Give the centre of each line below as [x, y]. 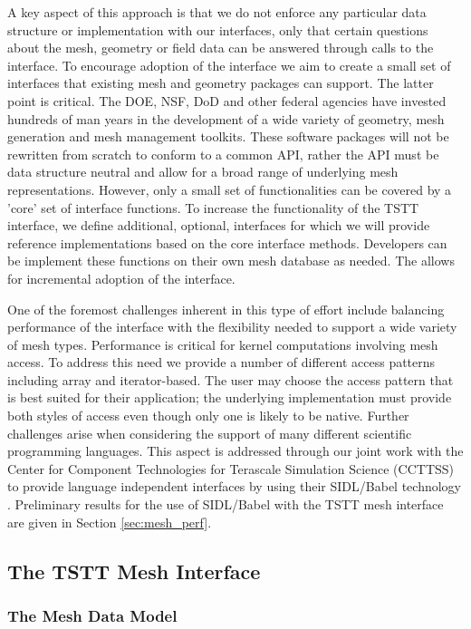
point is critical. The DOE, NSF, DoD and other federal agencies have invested [227, 100]
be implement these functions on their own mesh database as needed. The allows [231, 261]
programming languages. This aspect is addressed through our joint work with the [235, 451]
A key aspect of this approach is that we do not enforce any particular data [217, 12]
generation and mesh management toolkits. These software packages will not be [228, 136]
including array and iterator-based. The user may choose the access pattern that [231, 379]
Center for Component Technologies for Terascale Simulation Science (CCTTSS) [231, 468]
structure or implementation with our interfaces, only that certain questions [218, 29]
